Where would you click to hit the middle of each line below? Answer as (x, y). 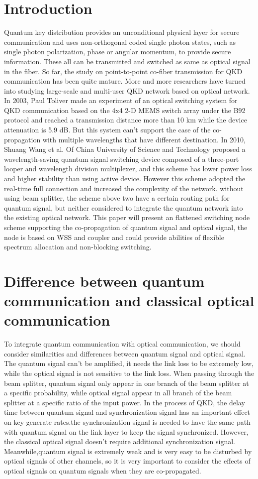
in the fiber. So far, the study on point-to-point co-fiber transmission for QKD (123, 71)
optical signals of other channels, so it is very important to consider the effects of (127, 461)
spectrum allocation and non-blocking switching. (78, 247)
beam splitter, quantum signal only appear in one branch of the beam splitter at (127, 383)
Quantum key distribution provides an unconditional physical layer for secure (122, 32)
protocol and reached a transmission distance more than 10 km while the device (126, 120)
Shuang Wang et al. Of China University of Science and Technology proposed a (125, 149)
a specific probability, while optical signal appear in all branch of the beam (118, 393)
